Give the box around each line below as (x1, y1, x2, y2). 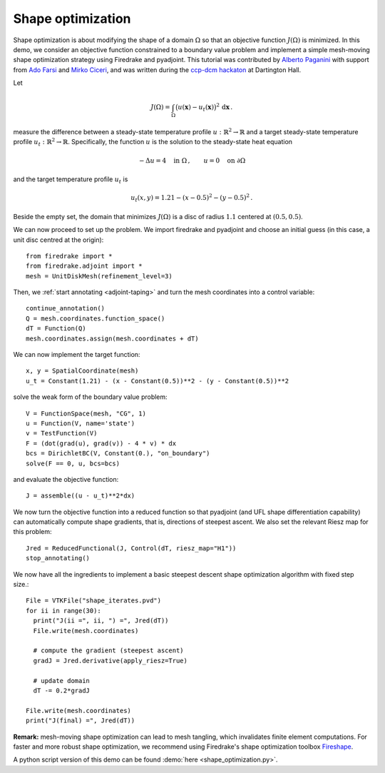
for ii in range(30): (26, 607, 101, 615)
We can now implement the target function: (13, 350, 140, 359)
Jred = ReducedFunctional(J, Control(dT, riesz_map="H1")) (26, 544, 237, 552)
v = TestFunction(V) (26, 429, 98, 438)
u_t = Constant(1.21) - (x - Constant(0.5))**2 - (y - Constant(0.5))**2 (26, 377, 289, 385)
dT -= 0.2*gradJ (33, 686, 91, 694)
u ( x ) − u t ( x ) (178, 103, 214, 113)
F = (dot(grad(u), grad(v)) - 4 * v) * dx (26, 439, 177, 448)
